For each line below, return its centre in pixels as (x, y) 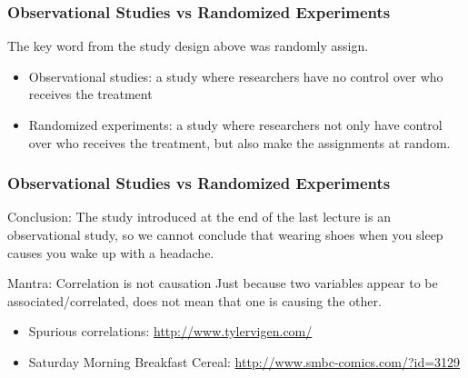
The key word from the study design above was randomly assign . (188, 46)
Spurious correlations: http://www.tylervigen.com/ (170, 331)
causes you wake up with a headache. (111, 252)
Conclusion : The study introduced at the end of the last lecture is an (199, 217)
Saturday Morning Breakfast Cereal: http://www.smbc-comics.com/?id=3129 (244, 361)
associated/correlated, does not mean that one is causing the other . (194, 300)
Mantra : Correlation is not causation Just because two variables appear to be (223, 283)
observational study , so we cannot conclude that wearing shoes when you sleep (225, 234)
